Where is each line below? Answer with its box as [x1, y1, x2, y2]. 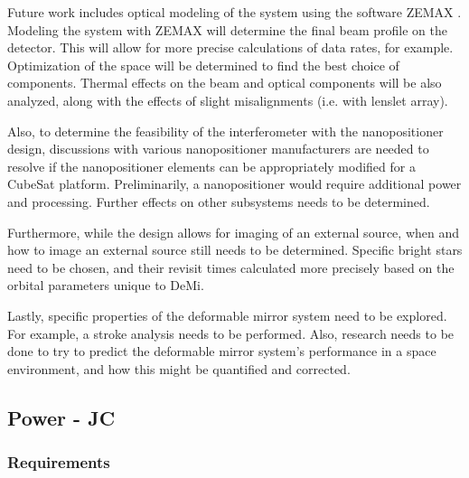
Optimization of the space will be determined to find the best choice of [7, 55, 399, 74]
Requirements [7, 450, 110, 473]
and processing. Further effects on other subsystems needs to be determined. [7, 192, 430, 211]
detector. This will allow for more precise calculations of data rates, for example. [7, 38, 454, 57]
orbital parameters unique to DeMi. [7, 276, 204, 295]
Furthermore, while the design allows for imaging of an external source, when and [7, 222, 460, 241]
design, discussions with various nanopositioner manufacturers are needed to [7, 139, 429, 158]
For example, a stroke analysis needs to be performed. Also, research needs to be [7, 323, 455, 342]
